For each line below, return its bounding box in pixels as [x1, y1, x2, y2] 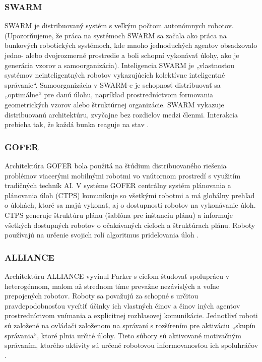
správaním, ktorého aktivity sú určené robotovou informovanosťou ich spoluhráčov [5, 340, 258, 350]
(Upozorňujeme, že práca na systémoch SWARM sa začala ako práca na [5, 30, 227, 40]
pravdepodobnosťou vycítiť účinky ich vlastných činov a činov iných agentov [5, 300, 240, 311]
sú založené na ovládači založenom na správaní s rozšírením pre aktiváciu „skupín [5, 320, 256, 330]
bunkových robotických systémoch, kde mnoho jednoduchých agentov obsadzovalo [5, 40, 257, 50]
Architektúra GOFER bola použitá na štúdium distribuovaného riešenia [5, 160, 227, 170]
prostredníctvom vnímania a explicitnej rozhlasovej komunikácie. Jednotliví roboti [5, 310, 258, 321]
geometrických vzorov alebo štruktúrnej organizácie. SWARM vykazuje [5, 99, 224, 109]
